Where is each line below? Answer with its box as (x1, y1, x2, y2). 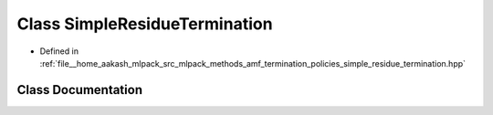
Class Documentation (16, 82, 143, 98)
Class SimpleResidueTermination (16, 14, 273, 34)
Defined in (39, 46, 79, 57)
